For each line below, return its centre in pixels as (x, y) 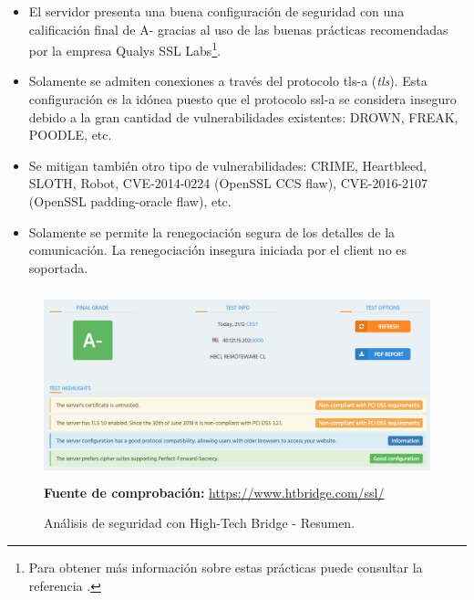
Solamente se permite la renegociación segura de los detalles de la (212, 232)
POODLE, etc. (70, 135)
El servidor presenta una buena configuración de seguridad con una (216, 11)
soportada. (58, 267)
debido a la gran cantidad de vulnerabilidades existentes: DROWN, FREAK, (243, 116)
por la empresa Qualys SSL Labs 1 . (125, 49)
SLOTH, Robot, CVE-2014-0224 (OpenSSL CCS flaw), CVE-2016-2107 (228, 183)
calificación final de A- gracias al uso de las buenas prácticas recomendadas (238, 29)
